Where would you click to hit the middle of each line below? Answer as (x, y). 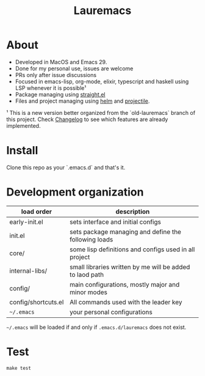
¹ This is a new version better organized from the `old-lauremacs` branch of (101, 112)
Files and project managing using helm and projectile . (82, 101)
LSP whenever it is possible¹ (51, 88)
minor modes (89, 292)
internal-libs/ (28, 271)
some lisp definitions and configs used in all (132, 249)
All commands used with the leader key (126, 302)
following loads (92, 239)
